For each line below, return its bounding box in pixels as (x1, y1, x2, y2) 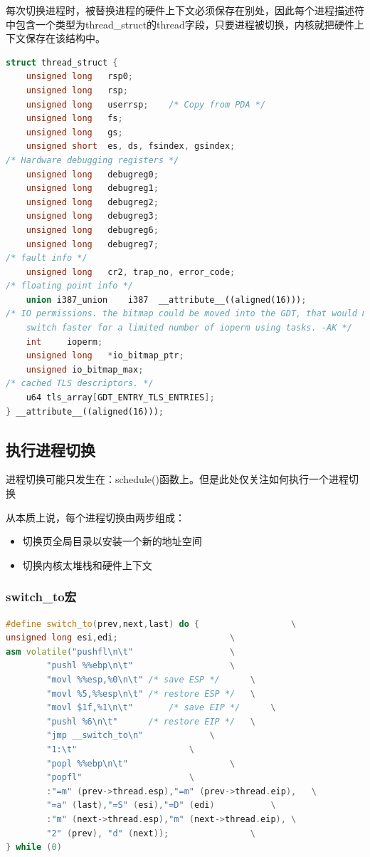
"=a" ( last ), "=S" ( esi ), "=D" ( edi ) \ (46, 800, 276, 811)
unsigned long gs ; (26, 127, 123, 137)
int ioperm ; (26, 336, 103, 347)
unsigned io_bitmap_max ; (26, 364, 144, 375)
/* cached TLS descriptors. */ (6, 378, 154, 389)
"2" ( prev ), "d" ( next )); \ (46, 828, 255, 838)
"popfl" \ (46, 772, 194, 783)
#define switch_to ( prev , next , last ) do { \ (6, 618, 297, 629)
